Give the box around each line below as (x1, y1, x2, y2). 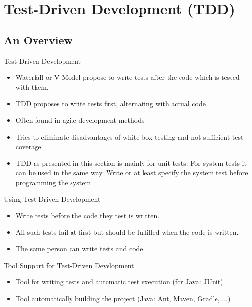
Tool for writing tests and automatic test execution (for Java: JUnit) (15, 276, 223, 287)
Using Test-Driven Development (4, 193, 101, 204)
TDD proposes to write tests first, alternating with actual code (15, 98, 206, 109)
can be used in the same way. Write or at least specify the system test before (15, 167, 248, 178)
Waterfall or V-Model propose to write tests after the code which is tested (15, 72, 240, 82)
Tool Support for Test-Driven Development (4, 260, 134, 270)
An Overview (4, 32, 72, 47)
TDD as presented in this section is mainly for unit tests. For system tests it (15, 157, 247, 168)
